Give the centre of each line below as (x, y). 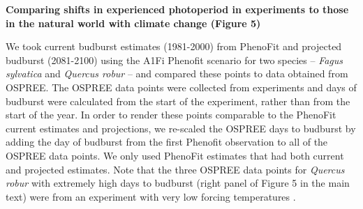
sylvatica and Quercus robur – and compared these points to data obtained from (177, 73)
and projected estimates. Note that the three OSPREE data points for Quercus (175, 169)
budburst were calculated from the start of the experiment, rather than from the (178, 101)
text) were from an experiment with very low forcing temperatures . (151, 196)
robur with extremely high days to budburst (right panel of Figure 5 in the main (178, 183)
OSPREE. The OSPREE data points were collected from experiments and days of (181, 87)
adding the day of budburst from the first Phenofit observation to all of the (167, 142)
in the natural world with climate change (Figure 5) (133, 23)
